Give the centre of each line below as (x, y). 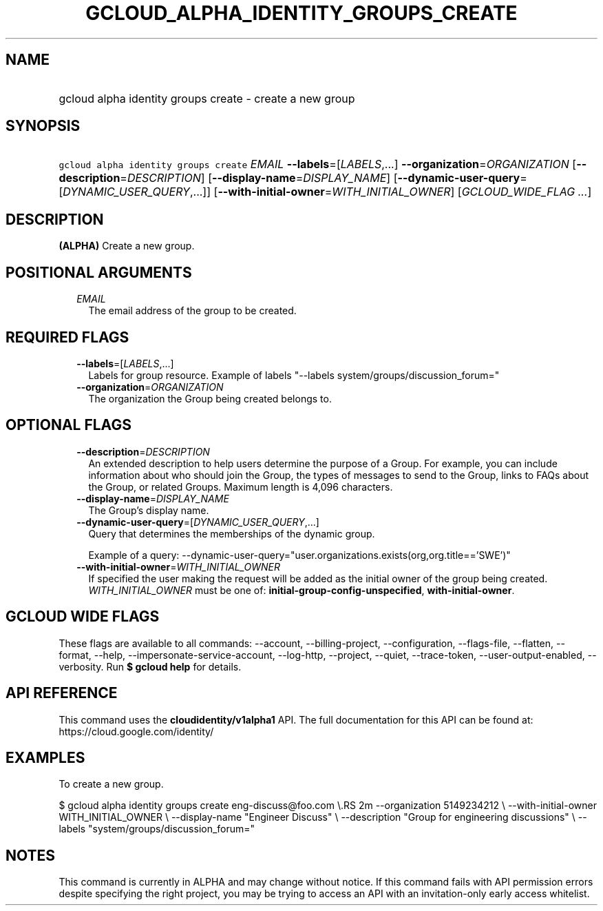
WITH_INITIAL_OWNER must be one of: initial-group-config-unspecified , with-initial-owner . (301, 590)
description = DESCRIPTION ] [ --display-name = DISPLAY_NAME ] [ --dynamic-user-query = (293, 178)
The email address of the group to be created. (192, 311)
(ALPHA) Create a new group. (127, 246)
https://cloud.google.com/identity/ (136, 731)
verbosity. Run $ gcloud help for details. (150, 666)
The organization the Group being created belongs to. (210, 398)
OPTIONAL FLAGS (68, 425)
